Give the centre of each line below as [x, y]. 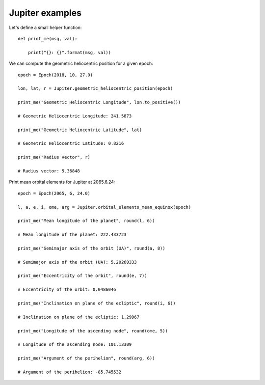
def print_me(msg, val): [48, 39]
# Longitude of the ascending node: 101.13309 [75, 344]
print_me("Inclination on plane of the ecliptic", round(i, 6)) [97, 303]
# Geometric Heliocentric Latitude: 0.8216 [71, 143]
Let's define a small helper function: [45, 27]
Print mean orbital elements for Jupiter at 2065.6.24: [62, 182]
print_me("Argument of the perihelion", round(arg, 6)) [86, 358]
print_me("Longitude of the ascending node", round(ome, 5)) [93, 331]
